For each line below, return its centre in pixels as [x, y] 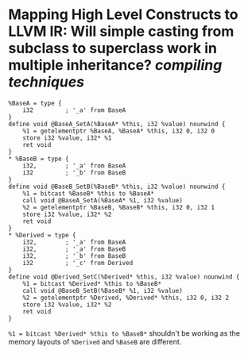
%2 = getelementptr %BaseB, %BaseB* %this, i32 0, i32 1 [119, 207]
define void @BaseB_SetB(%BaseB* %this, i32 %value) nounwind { [117, 187]
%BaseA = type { [35, 103]
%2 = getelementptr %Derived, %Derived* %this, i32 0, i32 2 [126, 298]
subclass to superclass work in [112, 48]
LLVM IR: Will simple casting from [121, 31]
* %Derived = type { [43, 235]
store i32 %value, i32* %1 [67, 138]
